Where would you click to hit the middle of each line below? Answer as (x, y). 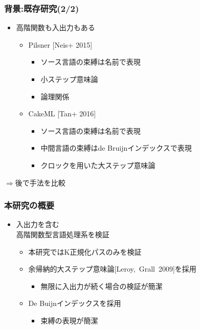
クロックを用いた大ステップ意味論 (98, 165)
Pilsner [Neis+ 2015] (60, 44)
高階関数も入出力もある (55, 27)
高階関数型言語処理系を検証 (63, 234)
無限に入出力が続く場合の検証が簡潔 (102, 286)
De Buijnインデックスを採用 (75, 303)
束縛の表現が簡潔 (69, 320)
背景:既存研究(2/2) (42, 8)
